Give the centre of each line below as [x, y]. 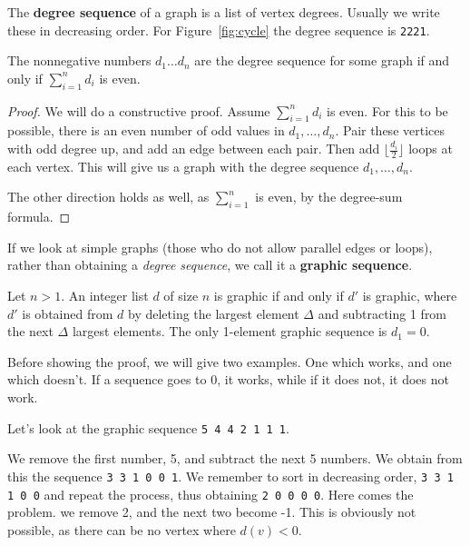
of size [181, 296]
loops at [431, 149]
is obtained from [68, 313]
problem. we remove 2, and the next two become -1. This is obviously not [212, 512]
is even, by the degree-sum [329, 197]
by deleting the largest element [213, 313]
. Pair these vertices [390, 130]
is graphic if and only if [279, 296]
